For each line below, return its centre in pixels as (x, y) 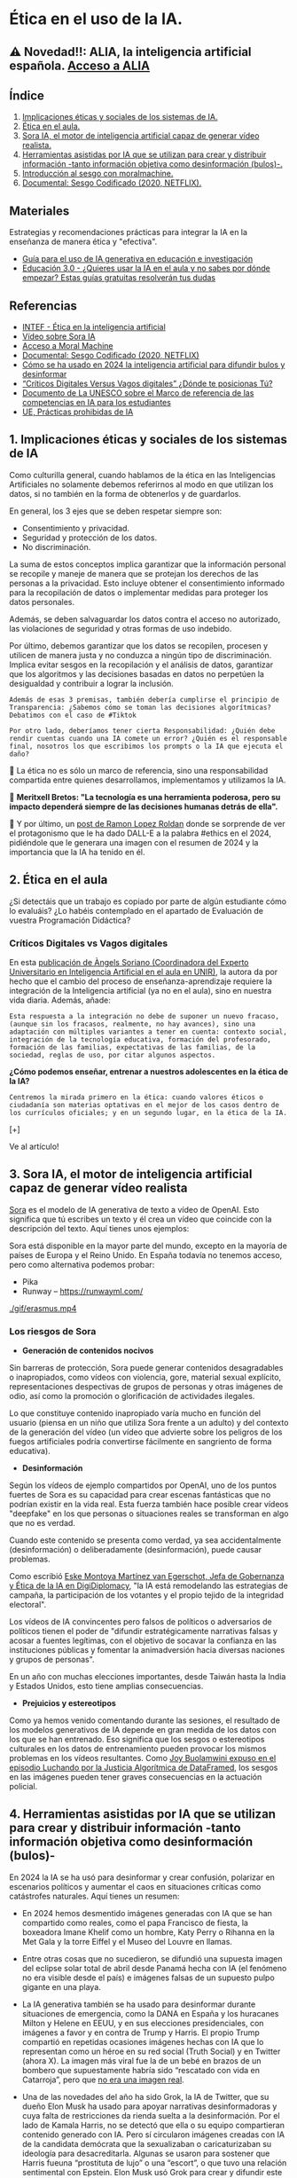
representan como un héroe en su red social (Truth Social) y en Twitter (151, 2051)
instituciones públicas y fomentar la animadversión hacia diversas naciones (147, 1650)
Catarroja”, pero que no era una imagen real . (103, 2080)
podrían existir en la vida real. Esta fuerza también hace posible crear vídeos (149, 1505)
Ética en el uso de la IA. (96, 19)
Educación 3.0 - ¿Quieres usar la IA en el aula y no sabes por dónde (146, 268)
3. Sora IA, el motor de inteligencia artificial (131, 1174)
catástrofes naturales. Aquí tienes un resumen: (94, 1896)
